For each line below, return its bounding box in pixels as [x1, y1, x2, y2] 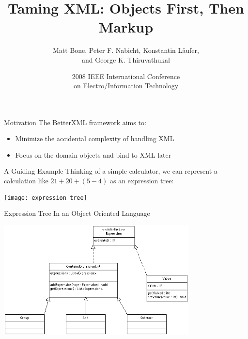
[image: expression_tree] [4, 194, 87, 201]
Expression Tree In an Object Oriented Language [4, 208, 150, 218]
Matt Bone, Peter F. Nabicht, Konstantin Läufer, [53, 45, 199, 55]
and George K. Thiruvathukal [82, 54, 170, 65]
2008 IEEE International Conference [72, 71, 180, 81]
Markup [98, 17, 154, 37]
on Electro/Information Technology [73, 81, 179, 91]
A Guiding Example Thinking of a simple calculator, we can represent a [4, 166, 217, 176]
